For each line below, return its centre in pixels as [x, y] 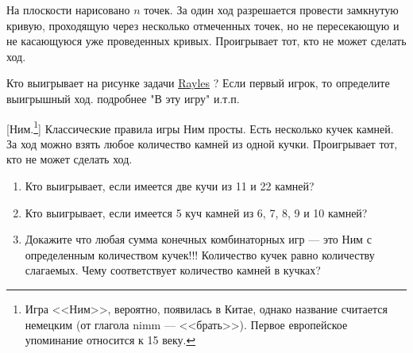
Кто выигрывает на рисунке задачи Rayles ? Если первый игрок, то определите [198, 83]
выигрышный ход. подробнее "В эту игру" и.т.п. [123, 98]
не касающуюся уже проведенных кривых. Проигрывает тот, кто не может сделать [206, 41]
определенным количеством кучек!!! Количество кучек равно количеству [200, 254]
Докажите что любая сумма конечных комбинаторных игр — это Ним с [198, 239]
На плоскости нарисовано [68, 10]
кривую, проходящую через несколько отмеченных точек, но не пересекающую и [203, 25]
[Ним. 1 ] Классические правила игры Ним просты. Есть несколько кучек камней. [200, 127]
